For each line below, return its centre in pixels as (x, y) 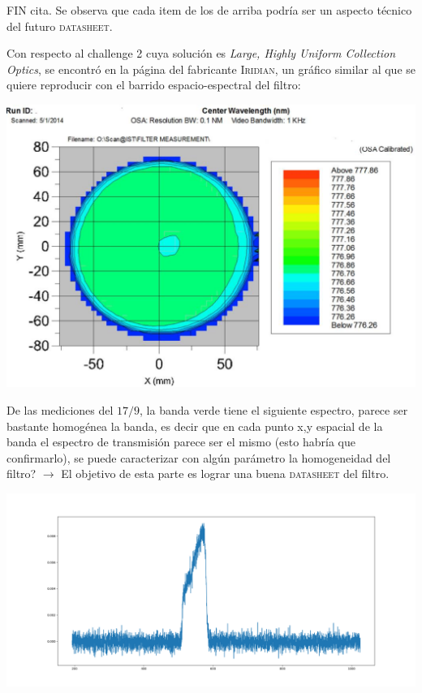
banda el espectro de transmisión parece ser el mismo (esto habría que (181, 442)
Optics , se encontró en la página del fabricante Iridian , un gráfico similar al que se (211, 69)
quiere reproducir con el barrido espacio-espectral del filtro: (154, 85)
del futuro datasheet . (60, 26)
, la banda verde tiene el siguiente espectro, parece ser (274, 410)
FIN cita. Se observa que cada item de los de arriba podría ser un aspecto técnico (209, 10)
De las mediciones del (60, 410)
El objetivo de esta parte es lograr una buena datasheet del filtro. (225, 473)
